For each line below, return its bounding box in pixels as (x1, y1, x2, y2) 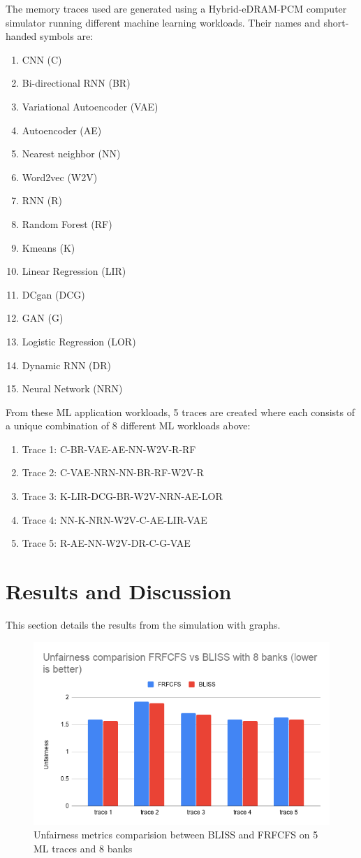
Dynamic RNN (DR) (22, 357, 111, 372)
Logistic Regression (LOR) (22, 334, 136, 348)
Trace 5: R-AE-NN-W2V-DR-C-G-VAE (22, 536, 191, 550)
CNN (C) (22, 52, 62, 66)
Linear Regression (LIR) (22, 264, 126, 278)
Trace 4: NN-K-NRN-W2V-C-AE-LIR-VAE (22, 512, 207, 527)
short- (323, 15, 349, 29)
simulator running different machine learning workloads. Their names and (6, 15, 321, 29)
